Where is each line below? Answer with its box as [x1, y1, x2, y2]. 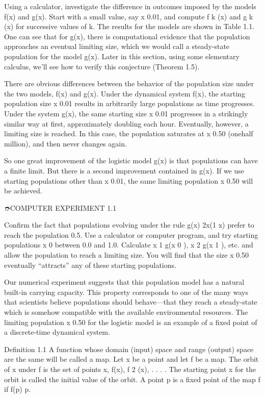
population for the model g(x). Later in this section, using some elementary [4, 51, 240, 61]
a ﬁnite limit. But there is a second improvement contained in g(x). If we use [4, 165, 245, 176]
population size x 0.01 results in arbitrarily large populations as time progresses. [4, 98, 255, 109]
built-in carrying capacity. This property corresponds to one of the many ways [4, 286, 248, 297]
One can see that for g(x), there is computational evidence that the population [4, 31, 250, 41]
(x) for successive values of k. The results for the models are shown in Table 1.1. [4, 21, 255, 32]
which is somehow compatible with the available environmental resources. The [4, 307, 248, 317]
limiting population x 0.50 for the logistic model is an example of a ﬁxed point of [4, 316, 257, 327]
